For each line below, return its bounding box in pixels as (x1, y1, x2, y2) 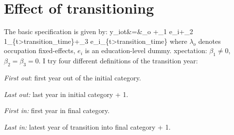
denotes (198, 36, 221, 46)
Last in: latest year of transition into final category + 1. (4, 121, 171, 132)
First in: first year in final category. (4, 105, 110, 116)
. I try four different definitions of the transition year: (38, 56, 198, 66)
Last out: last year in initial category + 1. (4, 89, 128, 99)
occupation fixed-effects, (4, 45, 75, 56)
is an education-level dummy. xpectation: (85, 45, 207, 56)
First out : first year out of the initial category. (4, 72, 141, 82)
